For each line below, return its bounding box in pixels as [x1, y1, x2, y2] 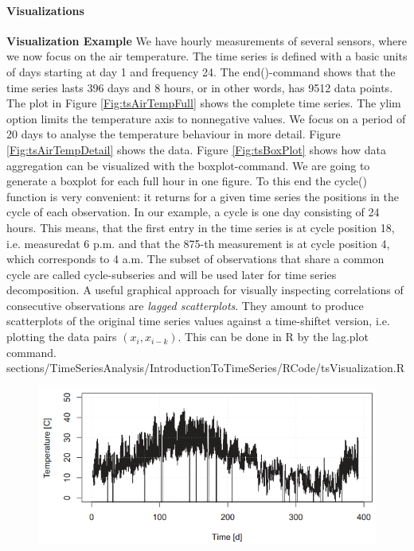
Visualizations [6, 2, 84, 18]
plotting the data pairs [6, 328, 117, 345]
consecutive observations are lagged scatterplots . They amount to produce [6, 297, 364, 313]
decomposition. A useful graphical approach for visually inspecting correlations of [6, 281, 404, 298]
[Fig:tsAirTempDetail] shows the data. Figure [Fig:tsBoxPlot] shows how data [6, 141, 386, 157]
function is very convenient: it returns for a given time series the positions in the [6, 188, 399, 204]
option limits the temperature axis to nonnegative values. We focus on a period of [6, 110, 406, 126]
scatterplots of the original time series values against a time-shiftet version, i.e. [6, 312, 390, 329]
